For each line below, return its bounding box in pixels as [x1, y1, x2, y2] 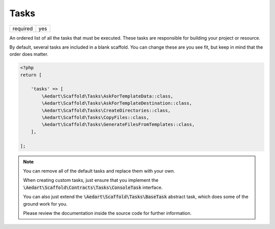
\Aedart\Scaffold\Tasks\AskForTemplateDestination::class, [41, 101, 193, 106]
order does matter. [9, 51, 48, 57]
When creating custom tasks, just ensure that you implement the [23, 177, 159, 183]
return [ [20, 72, 42, 78]
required [12, 25, 33, 32]
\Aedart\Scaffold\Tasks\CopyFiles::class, [41, 115, 150, 120]
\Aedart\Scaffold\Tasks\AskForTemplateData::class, [41, 93, 174, 99]
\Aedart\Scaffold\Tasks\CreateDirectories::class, [41, 107, 171, 113]
